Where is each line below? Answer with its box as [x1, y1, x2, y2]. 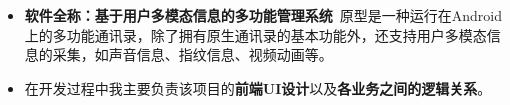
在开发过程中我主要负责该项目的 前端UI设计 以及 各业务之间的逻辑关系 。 [24, 77, 492, 98]
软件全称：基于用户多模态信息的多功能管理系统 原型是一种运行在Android [24, 5, 503, 25]
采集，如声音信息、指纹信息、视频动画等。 [52, 44, 333, 65]
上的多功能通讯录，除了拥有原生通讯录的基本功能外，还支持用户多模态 [24, 24, 487, 45]
